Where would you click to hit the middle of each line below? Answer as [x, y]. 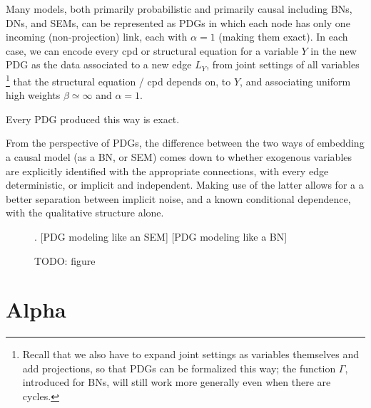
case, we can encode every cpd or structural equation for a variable [152, 50]
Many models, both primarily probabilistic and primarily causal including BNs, [179, 9]
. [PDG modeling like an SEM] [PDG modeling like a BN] [161, 236]
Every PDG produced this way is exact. [93, 119]
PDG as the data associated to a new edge [99, 64]
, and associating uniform [295, 81]
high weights [33, 95]
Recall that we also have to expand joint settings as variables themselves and [191, 354]
